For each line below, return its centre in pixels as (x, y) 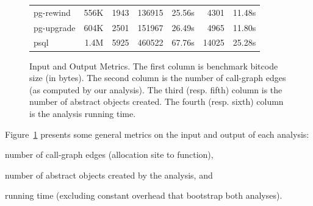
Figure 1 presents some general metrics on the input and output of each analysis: (157, 134)
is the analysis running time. (83, 113)
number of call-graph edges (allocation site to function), (109, 154)
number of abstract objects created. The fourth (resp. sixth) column (156, 101)
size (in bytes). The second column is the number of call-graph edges (158, 78)
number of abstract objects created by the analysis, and (109, 175)
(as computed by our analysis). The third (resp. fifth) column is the (156, 89)
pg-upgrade (55, 27)
